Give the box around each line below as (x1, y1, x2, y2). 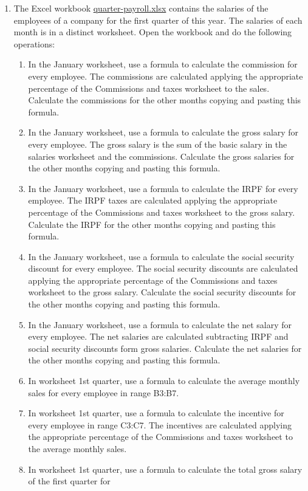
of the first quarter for (28, 475, 111, 487)
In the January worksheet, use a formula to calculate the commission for (28, 58, 298, 70)
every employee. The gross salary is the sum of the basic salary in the (28, 137, 287, 150)
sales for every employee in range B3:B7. (28, 386, 179, 399)
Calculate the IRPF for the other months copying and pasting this (28, 218, 276, 230)
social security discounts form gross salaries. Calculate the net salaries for (28, 342, 302, 354)
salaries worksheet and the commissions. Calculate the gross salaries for (28, 149, 295, 162)
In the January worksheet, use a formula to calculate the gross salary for (28, 126, 299, 139)
